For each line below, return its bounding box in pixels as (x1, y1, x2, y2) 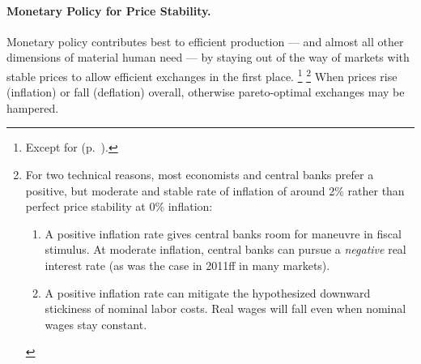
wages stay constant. (45, 315, 147, 332)
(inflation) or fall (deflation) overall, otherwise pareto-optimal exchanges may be (6, 84, 405, 101)
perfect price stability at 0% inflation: (25, 198, 213, 215)
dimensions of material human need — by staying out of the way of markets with (6, 49, 410, 66)
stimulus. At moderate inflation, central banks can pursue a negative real (45, 241, 406, 258)
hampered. (6, 99, 59, 116)
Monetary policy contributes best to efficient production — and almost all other (6, 32, 404, 49)
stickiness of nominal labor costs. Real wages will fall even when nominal (45, 300, 406, 317)
